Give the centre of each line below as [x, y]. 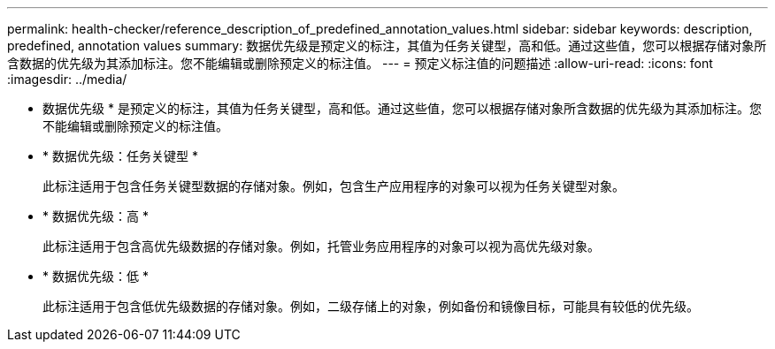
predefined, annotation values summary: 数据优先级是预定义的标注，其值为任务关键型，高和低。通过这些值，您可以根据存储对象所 [387, 46]
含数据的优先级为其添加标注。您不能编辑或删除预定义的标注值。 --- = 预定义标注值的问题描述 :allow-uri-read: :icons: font [360, 63]
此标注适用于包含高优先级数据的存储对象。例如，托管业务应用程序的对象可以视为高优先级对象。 [321, 246]
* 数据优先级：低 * [96, 276]
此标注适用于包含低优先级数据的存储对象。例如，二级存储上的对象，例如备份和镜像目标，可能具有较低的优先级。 [371, 306]
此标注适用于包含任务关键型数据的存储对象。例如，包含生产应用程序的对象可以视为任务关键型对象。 [334, 186]
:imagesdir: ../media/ [67, 79]
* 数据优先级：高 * [96, 216]
